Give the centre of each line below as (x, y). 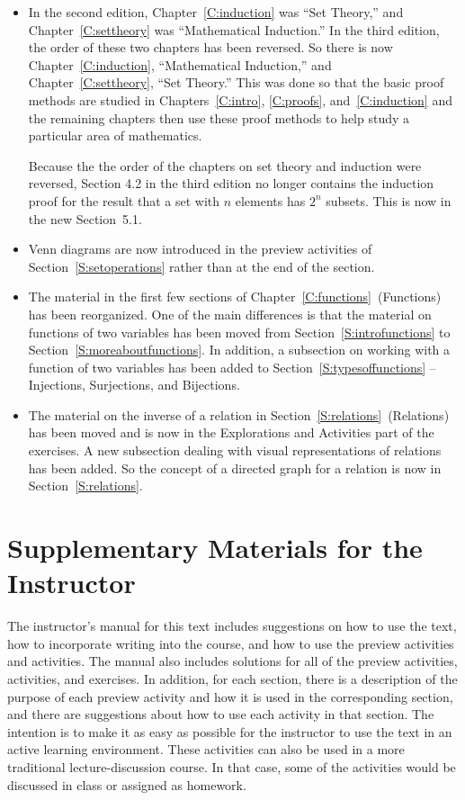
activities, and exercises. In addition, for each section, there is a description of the (232, 678)
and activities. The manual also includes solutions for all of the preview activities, (232, 661)
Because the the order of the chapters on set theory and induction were (225, 165)
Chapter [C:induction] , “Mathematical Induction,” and (180, 64)
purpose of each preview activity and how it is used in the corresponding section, (230, 696)
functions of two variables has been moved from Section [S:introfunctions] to (239, 332)
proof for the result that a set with (124, 200)
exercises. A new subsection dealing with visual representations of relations (235, 450)
